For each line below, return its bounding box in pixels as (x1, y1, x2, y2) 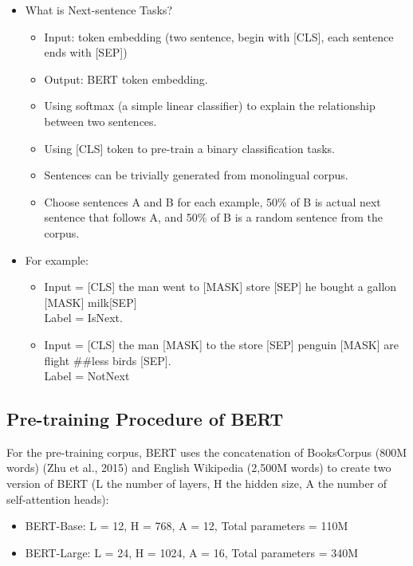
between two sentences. (44, 112, 157, 129)
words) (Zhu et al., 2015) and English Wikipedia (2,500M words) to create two (6, 459, 391, 476)
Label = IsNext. (44, 309, 123, 326)
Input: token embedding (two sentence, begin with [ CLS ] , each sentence (44, 28, 394, 45)
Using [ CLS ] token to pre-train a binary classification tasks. (44, 140, 335, 156)
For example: (25, 251, 88, 268)
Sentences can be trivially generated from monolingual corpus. (44, 167, 348, 183)
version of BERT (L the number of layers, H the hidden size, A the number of (6, 475, 387, 492)
